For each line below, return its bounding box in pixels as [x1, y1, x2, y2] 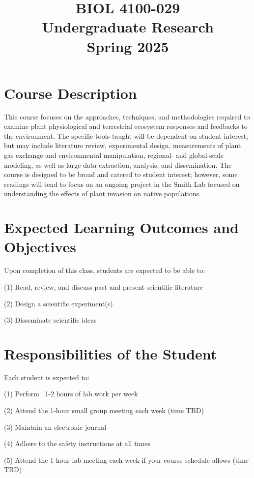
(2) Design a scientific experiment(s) [4, 298, 113, 308]
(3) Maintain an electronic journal [4, 421, 107, 432]
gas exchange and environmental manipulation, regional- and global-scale [4, 150, 224, 160]
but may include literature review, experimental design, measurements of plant [4, 140, 241, 150]
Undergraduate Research [42, 17, 214, 37]
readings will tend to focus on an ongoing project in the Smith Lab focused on [4, 179, 240, 189]
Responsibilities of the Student [4, 343, 217, 363]
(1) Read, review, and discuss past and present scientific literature [4, 281, 203, 292]
